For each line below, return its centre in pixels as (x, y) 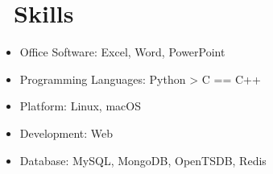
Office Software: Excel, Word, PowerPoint (122, 52)
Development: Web (66, 133)
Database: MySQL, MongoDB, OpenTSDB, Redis (143, 160)
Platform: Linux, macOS (80, 106)
